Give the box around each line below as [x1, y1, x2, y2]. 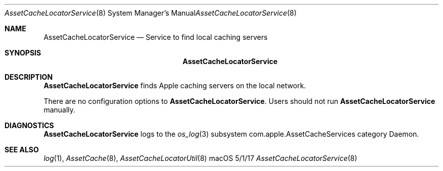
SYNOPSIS [5, 48, 41, 57]
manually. [43, 105, 76, 114]
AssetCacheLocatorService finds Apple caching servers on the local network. [43, 81, 306, 90]
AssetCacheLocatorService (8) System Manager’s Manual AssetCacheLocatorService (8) [5, 9, 297, 17]
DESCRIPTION [5, 73, 53, 81]
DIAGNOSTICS [5, 121, 54, 130]
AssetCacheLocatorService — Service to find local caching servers [43, 33, 268, 41]
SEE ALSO [5, 145, 39, 154]
